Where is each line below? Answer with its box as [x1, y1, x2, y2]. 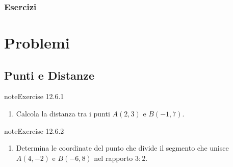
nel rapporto [94, 152, 133, 163]
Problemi [4, 32, 70, 53]
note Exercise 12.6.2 [4, 125, 64, 136]
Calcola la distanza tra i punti [16, 108, 110, 119]
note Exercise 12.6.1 [4, 91, 64, 102]
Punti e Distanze [4, 67, 95, 83]
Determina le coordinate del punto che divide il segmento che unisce [16, 142, 229, 153]
